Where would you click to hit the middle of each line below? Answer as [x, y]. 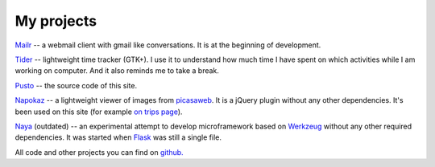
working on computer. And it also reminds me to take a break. [117, 71]
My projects [56, 21]
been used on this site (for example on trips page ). [99, 112]
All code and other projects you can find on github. [99, 152]
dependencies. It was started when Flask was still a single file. [118, 137]
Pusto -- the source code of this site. [76, 85]
